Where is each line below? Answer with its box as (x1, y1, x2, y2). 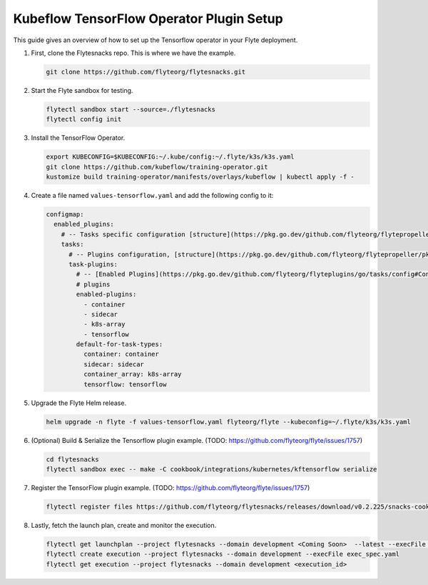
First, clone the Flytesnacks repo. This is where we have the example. (31, 49, 236, 57)
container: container (83, 350, 160, 359)
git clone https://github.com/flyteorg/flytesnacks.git (46, 68, 246, 76)
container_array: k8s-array (83, 370, 182, 379)
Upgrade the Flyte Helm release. (31, 399, 127, 407)
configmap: (46, 211, 84, 218)
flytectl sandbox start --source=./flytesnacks (46, 105, 215, 114)
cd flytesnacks (46, 455, 99, 464)
